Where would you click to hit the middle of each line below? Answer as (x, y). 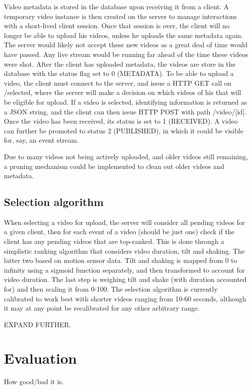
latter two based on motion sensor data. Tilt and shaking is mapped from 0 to (121, 260)
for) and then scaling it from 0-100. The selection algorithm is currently (111, 289)
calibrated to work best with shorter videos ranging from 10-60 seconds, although (125, 298)
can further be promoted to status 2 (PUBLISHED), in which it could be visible (124, 130)
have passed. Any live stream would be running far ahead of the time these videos (126, 54)
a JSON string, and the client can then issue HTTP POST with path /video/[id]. (125, 111)
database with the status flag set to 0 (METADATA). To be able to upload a (119, 73)
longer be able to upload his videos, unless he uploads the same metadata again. (124, 35)
